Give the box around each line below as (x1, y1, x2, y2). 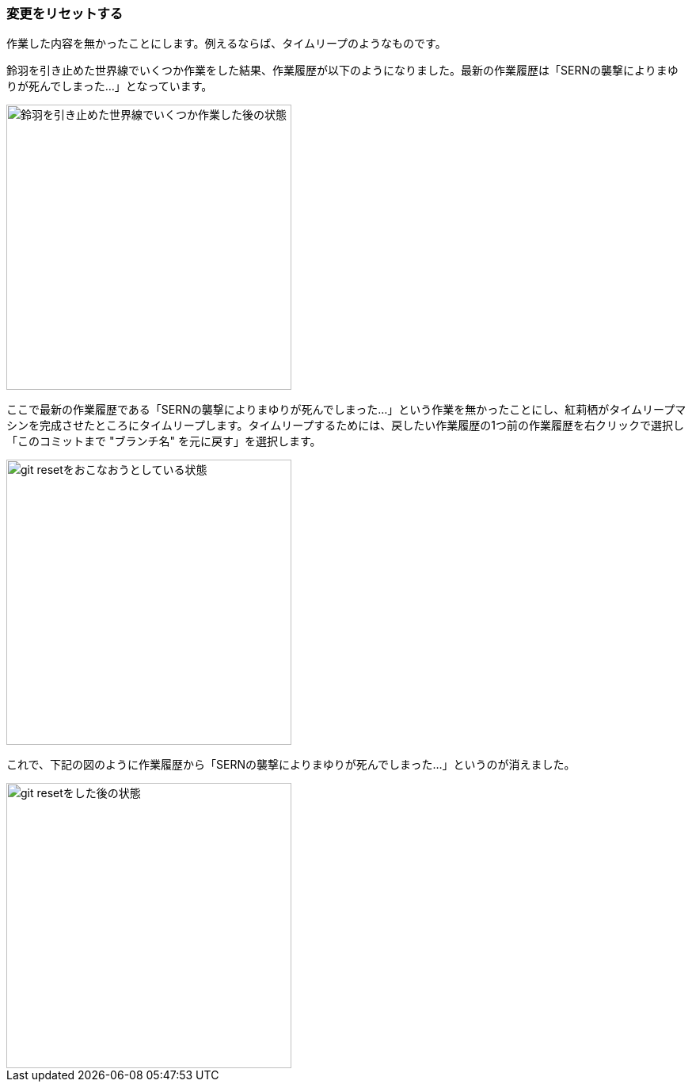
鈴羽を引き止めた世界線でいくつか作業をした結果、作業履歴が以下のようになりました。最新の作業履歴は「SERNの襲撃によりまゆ (6, 63, 679, 78)
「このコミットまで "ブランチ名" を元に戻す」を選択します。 (6, 434, 321, 449)
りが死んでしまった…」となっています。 (6, 79, 213, 94)
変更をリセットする (6, 6, 124, 21)
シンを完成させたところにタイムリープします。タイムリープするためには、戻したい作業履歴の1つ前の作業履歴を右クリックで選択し (6, 418, 685, 433)
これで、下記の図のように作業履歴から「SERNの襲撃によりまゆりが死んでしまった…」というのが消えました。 (6, 758, 576, 772)
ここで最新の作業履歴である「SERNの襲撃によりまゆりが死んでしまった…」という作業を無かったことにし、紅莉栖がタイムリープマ (6, 403, 686, 417)
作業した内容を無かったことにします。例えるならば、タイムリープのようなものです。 (6, 36, 447, 51)
